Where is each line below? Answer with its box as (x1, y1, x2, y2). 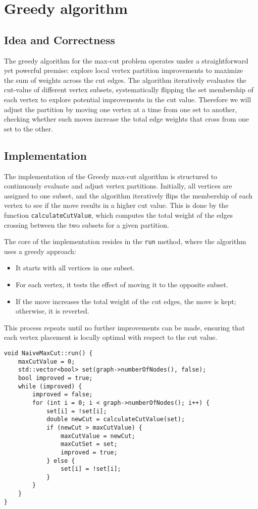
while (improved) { (18, 382, 82, 390)
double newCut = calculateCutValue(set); (46, 416, 185, 423)
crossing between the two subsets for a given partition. (4, 219, 169, 230)
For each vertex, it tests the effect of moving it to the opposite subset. (15, 279, 228, 289)
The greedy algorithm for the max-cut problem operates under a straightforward (4, 55, 249, 65)
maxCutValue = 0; (18, 358, 75, 365)
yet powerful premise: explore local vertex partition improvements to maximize (4, 65, 243, 75)
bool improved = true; (18, 374, 93, 382)
